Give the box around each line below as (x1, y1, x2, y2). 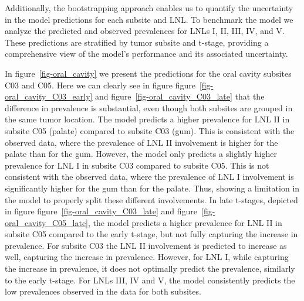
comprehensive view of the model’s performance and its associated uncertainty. (5, 47, 288, 60)
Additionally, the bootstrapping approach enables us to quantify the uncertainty (5, 2, 293, 13)
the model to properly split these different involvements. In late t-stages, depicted (5, 193, 298, 206)
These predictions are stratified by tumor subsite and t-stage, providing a (5, 36, 269, 48)
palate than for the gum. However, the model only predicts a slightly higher (5, 148, 277, 160)
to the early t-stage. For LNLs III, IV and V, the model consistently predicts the (5, 273, 295, 286)
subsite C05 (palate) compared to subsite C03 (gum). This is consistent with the (5, 124, 295, 136)
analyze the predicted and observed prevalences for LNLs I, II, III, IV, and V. (5, 25, 285, 37)
